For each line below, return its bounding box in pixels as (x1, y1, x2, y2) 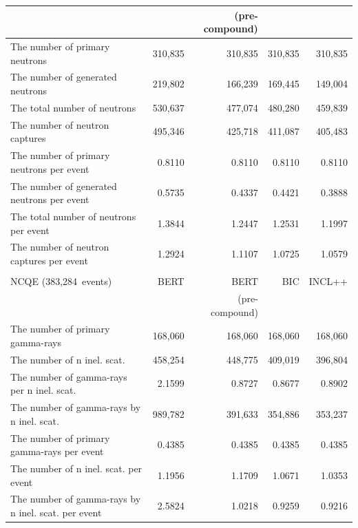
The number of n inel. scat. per (10, 461, 143, 475)
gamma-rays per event (10, 444, 104, 458)
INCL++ (308, 274, 348, 288)
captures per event (10, 253, 88, 267)
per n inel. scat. (10, 383, 76, 397)
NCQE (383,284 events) (10, 274, 112, 288)
